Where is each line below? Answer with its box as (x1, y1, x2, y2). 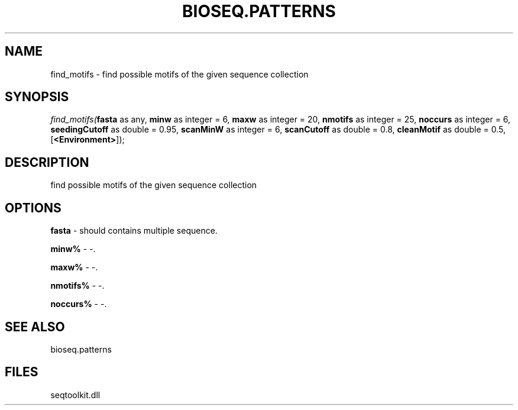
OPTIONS (5, 200, 61, 215)
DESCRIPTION (5, 154, 89, 170)
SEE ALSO (5, 319, 65, 334)
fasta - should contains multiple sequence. (50, 225, 218, 236)
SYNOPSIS (5, 89, 69, 105)
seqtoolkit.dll (50, 389, 101, 400)
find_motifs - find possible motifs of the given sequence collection (50, 69, 309, 79)
